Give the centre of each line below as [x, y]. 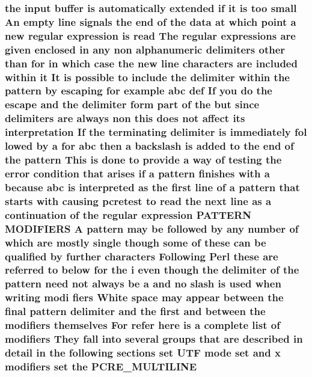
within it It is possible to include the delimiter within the [147, 77]
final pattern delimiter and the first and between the [135, 311]
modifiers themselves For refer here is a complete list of [142, 325]
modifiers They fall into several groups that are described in [154, 339]
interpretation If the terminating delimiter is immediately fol [156, 132]
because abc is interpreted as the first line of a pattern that [152, 187]
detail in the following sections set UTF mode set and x [143, 352]
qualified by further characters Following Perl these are [142, 256]
